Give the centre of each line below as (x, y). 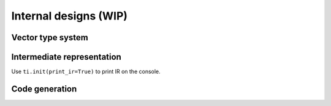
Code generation (44, 89)
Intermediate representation (67, 57)
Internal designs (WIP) (70, 16)
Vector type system (50, 37)
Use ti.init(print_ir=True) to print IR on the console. (86, 72)
